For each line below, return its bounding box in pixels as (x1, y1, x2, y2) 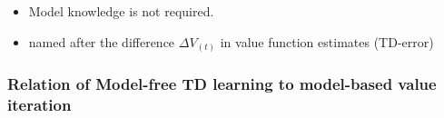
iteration (7, 93, 72, 115)
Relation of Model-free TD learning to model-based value (7, 73, 437, 95)
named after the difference (28, 32, 175, 51)
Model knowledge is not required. (28, 2, 214, 20)
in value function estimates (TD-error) (220, 32, 434, 51)
